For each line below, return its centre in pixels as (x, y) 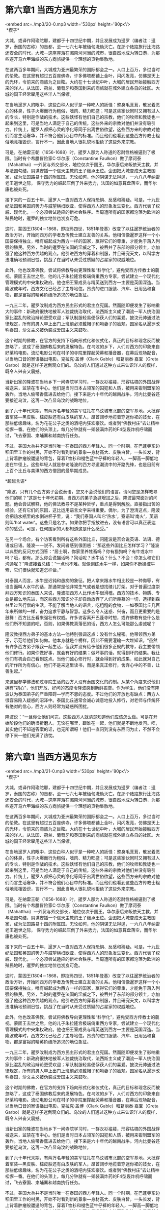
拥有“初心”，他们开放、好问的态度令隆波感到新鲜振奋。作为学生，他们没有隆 (82, 688)
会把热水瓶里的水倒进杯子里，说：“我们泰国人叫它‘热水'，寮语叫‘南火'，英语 (82, 516)
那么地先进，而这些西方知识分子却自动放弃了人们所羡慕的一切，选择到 (84, 599)
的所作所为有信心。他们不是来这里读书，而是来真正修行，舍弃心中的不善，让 (82, 665)
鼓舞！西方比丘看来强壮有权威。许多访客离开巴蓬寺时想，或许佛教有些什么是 (82, 617)
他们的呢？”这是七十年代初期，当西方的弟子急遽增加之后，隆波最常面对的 (79, 498)
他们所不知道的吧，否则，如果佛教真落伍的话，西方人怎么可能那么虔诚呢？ (80, 624)
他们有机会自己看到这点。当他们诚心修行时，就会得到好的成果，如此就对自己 (82, 659)
